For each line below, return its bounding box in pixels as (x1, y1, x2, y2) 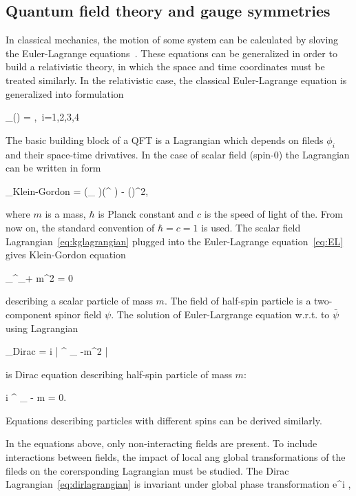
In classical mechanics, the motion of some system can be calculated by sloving (6, 32, 339, 47)
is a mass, (45, 207, 86, 221)
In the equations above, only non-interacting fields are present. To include (6, 436, 317, 451)
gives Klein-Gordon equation (6, 247, 126, 262)
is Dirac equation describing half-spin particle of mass (6, 366, 232, 381)
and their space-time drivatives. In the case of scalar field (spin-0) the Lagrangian (6, 147, 350, 161)
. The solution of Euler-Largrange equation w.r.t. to (111, 307, 330, 321)
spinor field (54, 307, 102, 321)
